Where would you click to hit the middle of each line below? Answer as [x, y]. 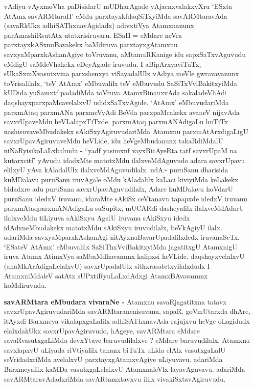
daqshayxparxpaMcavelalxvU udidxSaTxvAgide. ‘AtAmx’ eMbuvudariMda [116, 102]
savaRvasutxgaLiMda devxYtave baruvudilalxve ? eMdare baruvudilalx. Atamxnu [127, 340]
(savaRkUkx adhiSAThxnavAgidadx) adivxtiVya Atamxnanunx [99, 25]
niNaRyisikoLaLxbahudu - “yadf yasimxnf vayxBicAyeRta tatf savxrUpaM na [121, 150]
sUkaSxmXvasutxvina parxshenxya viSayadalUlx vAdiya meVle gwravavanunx [122, 73]
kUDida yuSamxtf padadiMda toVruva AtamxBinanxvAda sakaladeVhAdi [115, 93]
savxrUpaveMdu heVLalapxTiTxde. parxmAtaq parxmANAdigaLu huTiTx [116, 122]
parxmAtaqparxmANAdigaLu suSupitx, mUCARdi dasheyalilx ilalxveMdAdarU [124, 208]
